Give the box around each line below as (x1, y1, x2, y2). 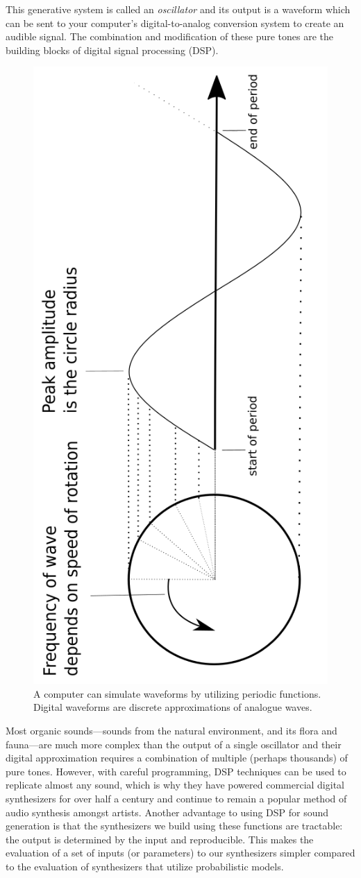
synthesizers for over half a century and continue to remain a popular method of (6, 791, 347, 805)
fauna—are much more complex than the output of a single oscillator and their (6, 737, 342, 751)
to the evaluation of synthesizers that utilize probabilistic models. (6, 859, 284, 873)
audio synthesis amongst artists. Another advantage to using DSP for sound (6, 804, 329, 819)
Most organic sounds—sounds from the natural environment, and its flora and (6, 723, 337, 738)
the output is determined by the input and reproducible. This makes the (6, 832, 314, 846)
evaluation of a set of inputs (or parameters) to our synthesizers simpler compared (6, 845, 355, 860)
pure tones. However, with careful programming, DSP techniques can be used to (6, 764, 346, 778)
